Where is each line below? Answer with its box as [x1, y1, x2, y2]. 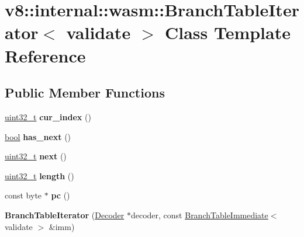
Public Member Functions [5, 83, 165, 102]
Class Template [164, 20, 291, 44]
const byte [5, 189, 42, 201]
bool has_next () [5, 130, 71, 142]
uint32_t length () [5, 169, 74, 182]
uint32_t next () [5, 150, 67, 162]
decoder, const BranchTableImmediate [130, 208, 268, 221]
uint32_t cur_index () [5, 110, 91, 123]
